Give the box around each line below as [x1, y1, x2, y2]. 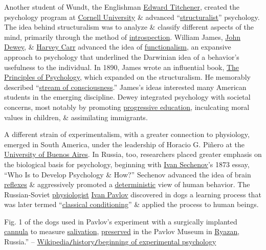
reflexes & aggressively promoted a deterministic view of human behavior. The [4, 179, 250, 190]
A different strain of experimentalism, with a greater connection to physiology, [4, 129, 250, 140]
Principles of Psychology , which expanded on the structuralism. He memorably [4, 72, 251, 82]
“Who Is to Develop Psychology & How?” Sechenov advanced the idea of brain [4, 169, 251, 179]
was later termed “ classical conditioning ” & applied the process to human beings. [4, 199, 259, 210]
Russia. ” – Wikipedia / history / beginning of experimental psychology [4, 236, 216, 247]
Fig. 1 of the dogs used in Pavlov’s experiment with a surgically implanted [4, 216, 237, 226]
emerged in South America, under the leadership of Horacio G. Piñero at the [4, 139, 245, 149]
